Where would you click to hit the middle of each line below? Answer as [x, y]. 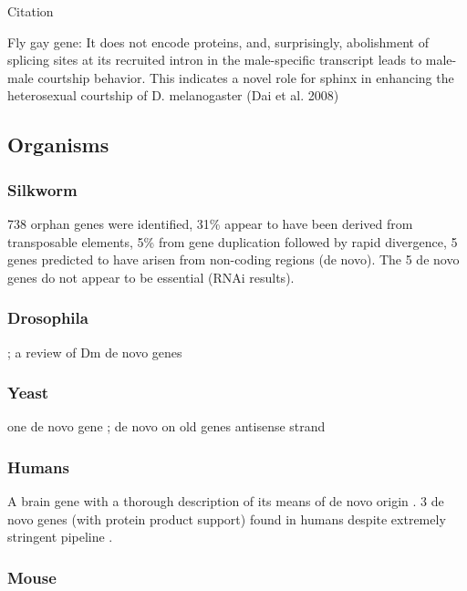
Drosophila [48, 318]
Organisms [58, 145]
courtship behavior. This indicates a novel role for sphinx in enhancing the [246, 77]
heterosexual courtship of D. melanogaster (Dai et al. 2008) [173, 95]
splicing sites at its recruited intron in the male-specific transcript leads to [215, 60]
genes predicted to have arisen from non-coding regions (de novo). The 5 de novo [233, 259]
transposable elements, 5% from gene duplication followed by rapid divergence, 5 [233, 241]
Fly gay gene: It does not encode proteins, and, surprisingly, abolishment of [218, 41]
